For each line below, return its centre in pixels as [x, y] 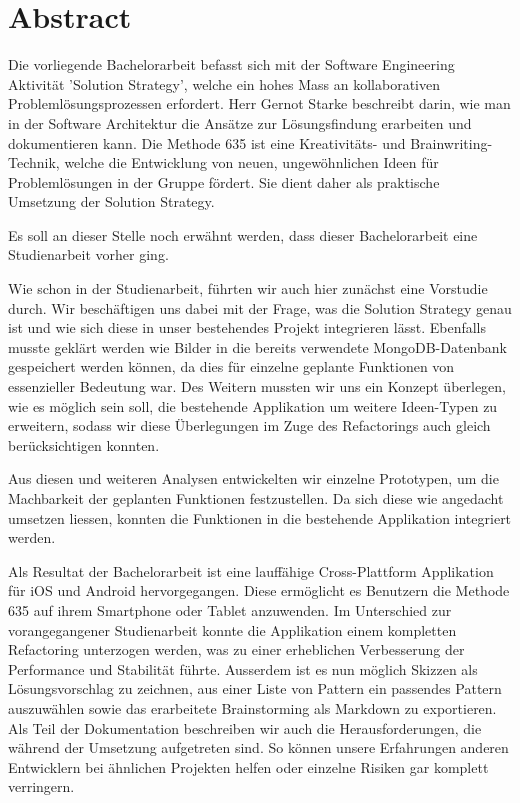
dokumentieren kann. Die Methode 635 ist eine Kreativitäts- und [207, 142]
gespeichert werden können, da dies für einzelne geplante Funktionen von [231, 366]
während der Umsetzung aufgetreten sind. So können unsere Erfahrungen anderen [258, 747]
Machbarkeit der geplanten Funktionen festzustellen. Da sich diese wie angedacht [256, 498]
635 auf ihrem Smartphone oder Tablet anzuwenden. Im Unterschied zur [230, 609]
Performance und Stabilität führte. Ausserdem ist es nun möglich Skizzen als [243, 668]
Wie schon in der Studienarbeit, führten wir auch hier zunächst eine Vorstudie [248, 288]
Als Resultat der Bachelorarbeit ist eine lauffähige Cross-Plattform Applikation [251, 570]
